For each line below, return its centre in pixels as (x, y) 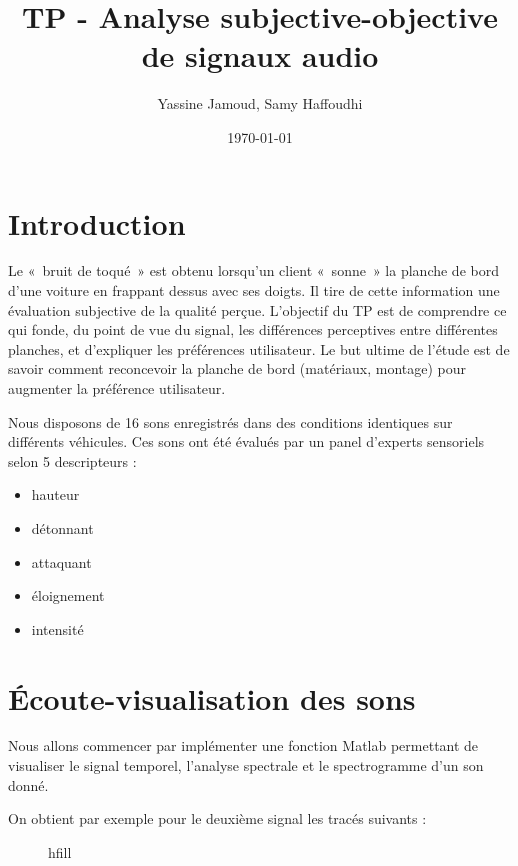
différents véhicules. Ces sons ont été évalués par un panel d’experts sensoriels (246, 441)
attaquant (61, 561)
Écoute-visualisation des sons (212, 697)
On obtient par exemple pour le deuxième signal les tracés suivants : (217, 818)
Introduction (97, 222)
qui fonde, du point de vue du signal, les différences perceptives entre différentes (253, 329)
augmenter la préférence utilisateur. (117, 388)
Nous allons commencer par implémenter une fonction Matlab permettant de (243, 745)
